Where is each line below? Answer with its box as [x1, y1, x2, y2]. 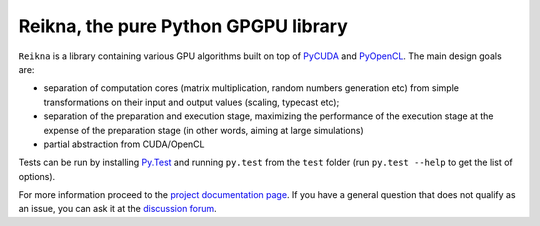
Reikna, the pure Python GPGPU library [18, 15, 349, 37]
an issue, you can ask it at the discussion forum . [18, 203, 217, 215]
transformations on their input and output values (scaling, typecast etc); [43, 96, 340, 108]
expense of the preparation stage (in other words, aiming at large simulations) [43, 124, 364, 136]
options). [18, 170, 56, 182]
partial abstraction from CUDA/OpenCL [43, 138, 205, 150]
